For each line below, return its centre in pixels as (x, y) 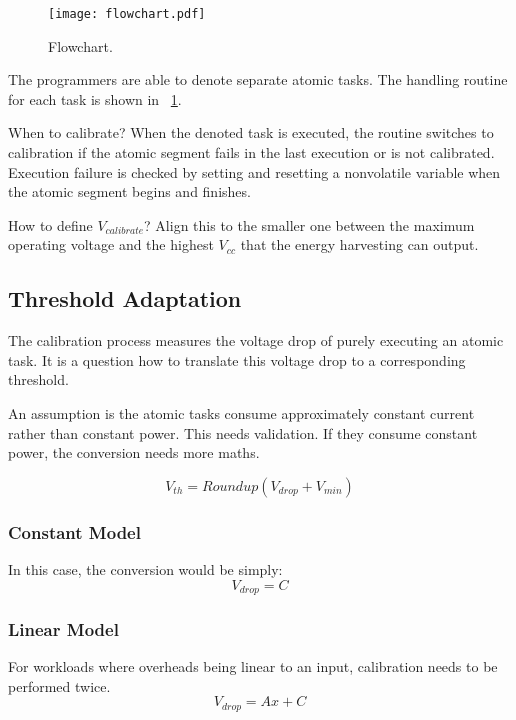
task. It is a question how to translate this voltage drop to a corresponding (237, 359)
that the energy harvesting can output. (359, 244)
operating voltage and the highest (111, 244)
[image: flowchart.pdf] (127, 14)
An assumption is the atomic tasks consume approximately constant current (241, 412)
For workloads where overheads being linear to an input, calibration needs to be (253, 666)
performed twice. (59, 685)
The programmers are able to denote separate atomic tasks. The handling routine (258, 79)
